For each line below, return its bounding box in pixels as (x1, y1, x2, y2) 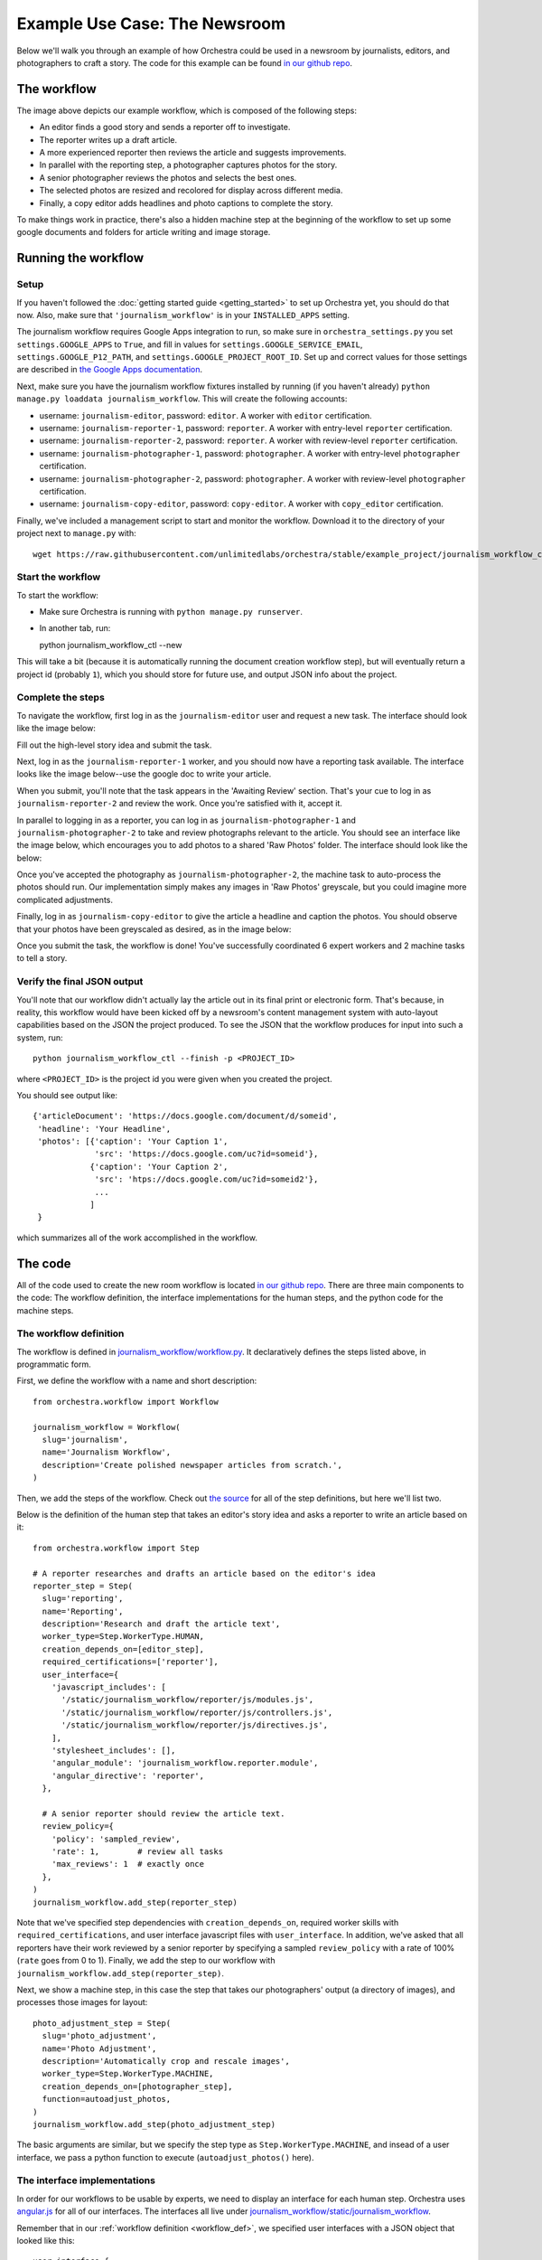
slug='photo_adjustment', (42, 2030, 157, 2041)
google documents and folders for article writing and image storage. (16, 227, 271, 238)
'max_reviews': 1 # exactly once (51, 1859, 205, 1869)
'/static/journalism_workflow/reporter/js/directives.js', (61, 1720, 329, 1730)
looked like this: (16, 2236, 76, 2246)
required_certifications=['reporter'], (42, 1657, 219, 1667)
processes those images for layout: (16, 1997, 148, 2008)
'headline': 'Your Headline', (37, 1124, 172, 1134)
